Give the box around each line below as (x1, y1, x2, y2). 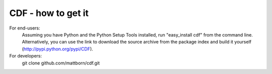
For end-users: (9, 25, 40, 31)
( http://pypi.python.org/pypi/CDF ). (22, 45, 93, 52)
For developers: (9, 53, 42, 59)
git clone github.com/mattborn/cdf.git (22, 60, 100, 66)
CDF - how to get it (9, 7, 89, 18)
